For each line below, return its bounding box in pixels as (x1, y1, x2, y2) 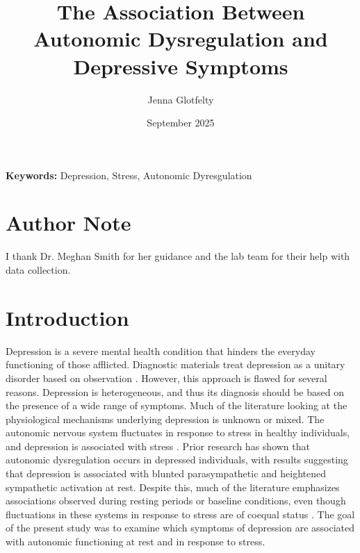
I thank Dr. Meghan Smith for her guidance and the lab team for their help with (6, 249, 350, 263)
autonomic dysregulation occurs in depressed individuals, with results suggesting (6, 452, 348, 467)
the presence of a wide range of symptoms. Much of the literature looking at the (6, 398, 347, 413)
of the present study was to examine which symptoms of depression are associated (6, 520, 355, 535)
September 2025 (147, 115, 215, 130)
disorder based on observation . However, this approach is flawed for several (6, 370, 327, 385)
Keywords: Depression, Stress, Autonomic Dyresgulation (6, 167, 252, 182)
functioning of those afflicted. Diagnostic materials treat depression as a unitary (6, 357, 345, 372)
